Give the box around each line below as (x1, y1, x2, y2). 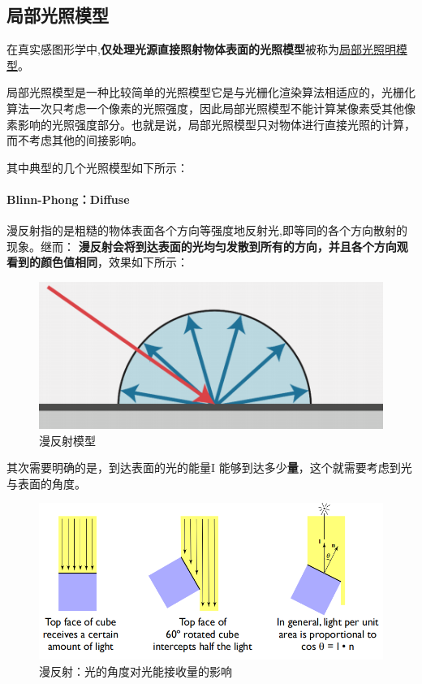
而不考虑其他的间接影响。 (6, 132, 143, 149)
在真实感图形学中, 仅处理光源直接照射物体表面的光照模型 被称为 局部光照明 (6, 41, 396, 58)
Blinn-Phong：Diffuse (6, 190, 130, 207)
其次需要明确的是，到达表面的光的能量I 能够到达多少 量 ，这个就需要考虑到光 (6, 459, 412, 476)
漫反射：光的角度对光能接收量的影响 (39, 662, 232, 679)
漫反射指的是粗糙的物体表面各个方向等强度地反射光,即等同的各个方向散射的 (6, 222, 407, 239)
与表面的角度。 (6, 474, 86, 491)
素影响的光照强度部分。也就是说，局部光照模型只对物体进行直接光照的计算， (6, 115, 416, 132)
